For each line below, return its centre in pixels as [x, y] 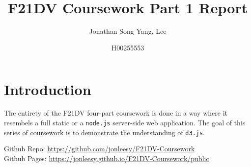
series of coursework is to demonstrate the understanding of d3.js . [105, 132]
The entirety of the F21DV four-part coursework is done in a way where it [116, 113]
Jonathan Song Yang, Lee [128, 31]
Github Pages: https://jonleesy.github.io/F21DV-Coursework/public [107, 158]
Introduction [48, 89]
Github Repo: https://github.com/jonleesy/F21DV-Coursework [99, 149]
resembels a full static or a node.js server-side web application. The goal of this [125, 122]
